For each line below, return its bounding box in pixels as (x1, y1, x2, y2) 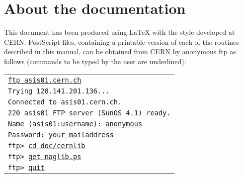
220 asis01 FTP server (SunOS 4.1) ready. (8, 108, 171, 117)
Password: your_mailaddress (8, 130, 114, 139)
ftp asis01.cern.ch (8, 76, 81, 84)
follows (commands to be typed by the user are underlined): (4, 56, 186, 66)
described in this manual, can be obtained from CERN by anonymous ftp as (4, 46, 236, 57)
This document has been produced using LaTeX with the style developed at (4, 27, 235, 37)
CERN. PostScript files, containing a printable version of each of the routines (4, 36, 239, 47)
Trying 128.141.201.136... (8, 87, 110, 95)
